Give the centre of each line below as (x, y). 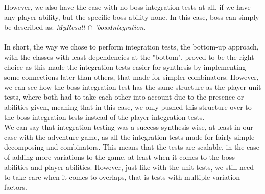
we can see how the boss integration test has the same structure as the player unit (133, 87)
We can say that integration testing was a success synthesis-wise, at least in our (129, 127)
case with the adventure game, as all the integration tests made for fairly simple (129, 137)
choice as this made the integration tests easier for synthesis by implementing (125, 67)
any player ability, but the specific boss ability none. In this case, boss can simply (132, 17)
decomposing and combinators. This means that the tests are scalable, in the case (132, 147)
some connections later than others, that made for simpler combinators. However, (131, 77)
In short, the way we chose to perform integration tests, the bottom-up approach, (131, 47)
